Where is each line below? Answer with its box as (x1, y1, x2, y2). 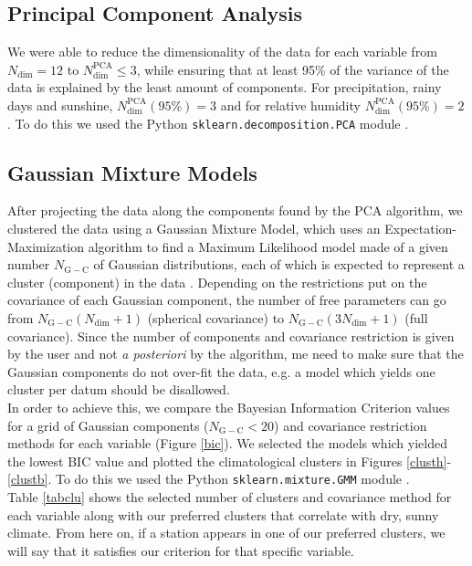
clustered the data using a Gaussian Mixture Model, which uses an (7, 219, 381, 238)
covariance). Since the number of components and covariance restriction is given (7, 326, 455, 345)
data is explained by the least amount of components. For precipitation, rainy (7, 78, 442, 97)
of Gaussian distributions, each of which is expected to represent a (93, 255, 465, 274)
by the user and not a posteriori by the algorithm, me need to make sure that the (7, 344, 464, 363)
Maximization (7, 236, 85, 256)
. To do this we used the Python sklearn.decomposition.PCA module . (7, 113, 409, 132)
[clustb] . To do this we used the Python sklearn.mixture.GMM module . (7, 469, 410, 488)
